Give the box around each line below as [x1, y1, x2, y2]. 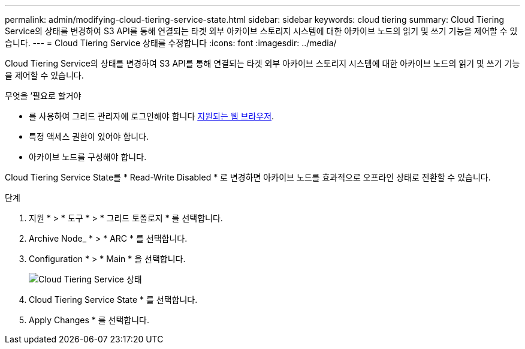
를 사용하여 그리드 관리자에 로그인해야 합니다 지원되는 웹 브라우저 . [29, 111, 274, 121]
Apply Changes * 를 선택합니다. [29, 315, 149, 325]
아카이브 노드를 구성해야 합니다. [29, 152, 147, 162]
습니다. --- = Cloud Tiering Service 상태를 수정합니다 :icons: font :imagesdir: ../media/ [5, 38, 337, 48]
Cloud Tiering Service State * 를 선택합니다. [29, 294, 198, 305]
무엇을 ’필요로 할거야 [5, 91, 82, 101]
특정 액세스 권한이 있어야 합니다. [29, 131, 149, 142]
